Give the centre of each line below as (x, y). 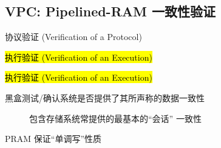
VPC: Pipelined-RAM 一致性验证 (110, 11)
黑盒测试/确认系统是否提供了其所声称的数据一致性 (105, 97)
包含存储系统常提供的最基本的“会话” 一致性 (115, 118)
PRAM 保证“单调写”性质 (53, 139)
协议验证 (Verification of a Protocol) (73, 37)
